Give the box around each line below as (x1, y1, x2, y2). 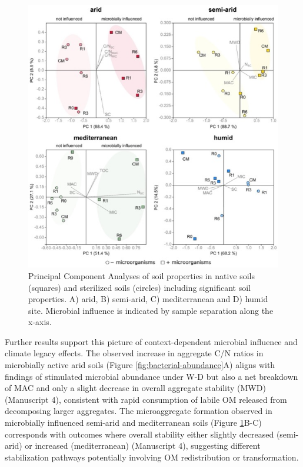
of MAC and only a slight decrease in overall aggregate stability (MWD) (5, 382, 266, 394)
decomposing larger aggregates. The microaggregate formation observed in (5, 405, 272, 417)
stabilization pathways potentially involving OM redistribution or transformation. (5, 451, 299, 463)
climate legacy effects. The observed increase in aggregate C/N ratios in (5, 347, 264, 359)
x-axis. (28, 316, 52, 328)
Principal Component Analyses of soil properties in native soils (28, 269, 255, 281)
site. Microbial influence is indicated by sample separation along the (28, 304, 274, 316)
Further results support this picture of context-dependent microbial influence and (5, 335, 298, 347)
